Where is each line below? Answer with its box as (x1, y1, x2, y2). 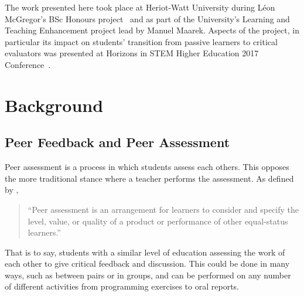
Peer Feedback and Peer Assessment (5, 133, 230, 151)
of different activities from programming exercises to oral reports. (5, 280, 239, 292)
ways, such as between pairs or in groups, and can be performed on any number (5, 268, 291, 281)
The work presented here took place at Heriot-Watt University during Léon (5, 1, 275, 13)
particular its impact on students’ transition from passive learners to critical (5, 35, 278, 47)
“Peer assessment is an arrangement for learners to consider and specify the (28, 203, 299, 215)
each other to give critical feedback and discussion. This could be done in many (5, 257, 290, 270)
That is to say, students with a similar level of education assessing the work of (5, 246, 285, 258)
